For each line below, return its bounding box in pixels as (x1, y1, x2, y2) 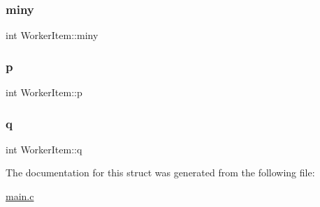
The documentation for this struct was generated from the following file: (6, 165, 315, 180)
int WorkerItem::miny (6, 28, 99, 43)
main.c (6, 189, 34, 204)
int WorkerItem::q (6, 141, 82, 156)
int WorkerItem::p (6, 85, 82, 100)
